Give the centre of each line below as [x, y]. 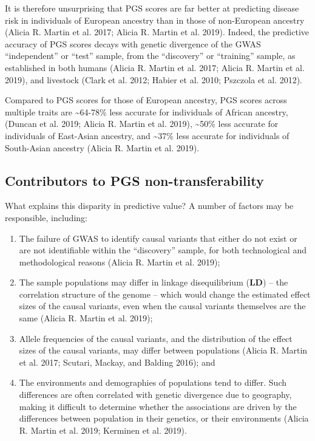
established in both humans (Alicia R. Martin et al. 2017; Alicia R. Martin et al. [155, 67]
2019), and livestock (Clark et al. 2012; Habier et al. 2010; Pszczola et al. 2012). [154, 79]
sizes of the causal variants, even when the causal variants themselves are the [162, 306]
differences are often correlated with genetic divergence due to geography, [155, 395]
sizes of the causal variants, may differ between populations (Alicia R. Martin [163, 350]
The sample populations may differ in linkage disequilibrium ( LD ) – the [154, 282]
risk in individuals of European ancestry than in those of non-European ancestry [155, 20]
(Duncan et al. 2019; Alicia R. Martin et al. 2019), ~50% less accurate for [142, 124]
